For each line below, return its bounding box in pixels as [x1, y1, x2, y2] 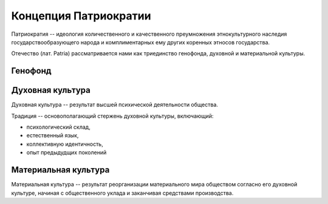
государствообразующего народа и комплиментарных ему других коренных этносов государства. [11, 38, 270, 46]
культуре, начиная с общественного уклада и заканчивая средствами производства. [11, 189, 234, 197]
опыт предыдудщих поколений [26, 149, 107, 156]
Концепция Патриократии [11, 9, 151, 22]
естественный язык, [26, 132, 79, 139]
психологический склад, [26, 123, 91, 131]
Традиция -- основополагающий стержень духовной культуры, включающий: [11, 112, 214, 120]
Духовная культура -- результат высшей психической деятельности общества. [11, 101, 219, 109]
